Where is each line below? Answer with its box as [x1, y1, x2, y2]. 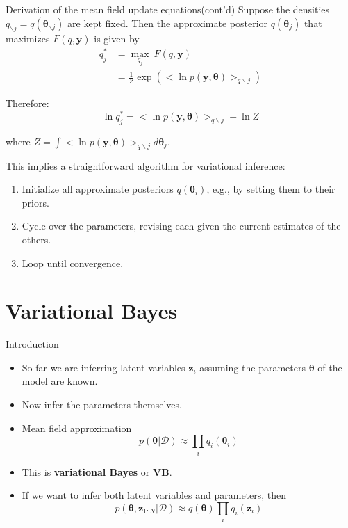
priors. [22, 195, 49, 209]
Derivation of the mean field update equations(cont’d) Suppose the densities [6, 2, 330, 16]
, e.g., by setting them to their [206, 182, 335, 196]
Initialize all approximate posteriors [22, 182, 174, 196]
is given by [94, 31, 140, 46]
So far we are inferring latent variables [22, 360, 185, 374]
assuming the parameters [199, 360, 306, 374]
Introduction [6, 337, 59, 351]
